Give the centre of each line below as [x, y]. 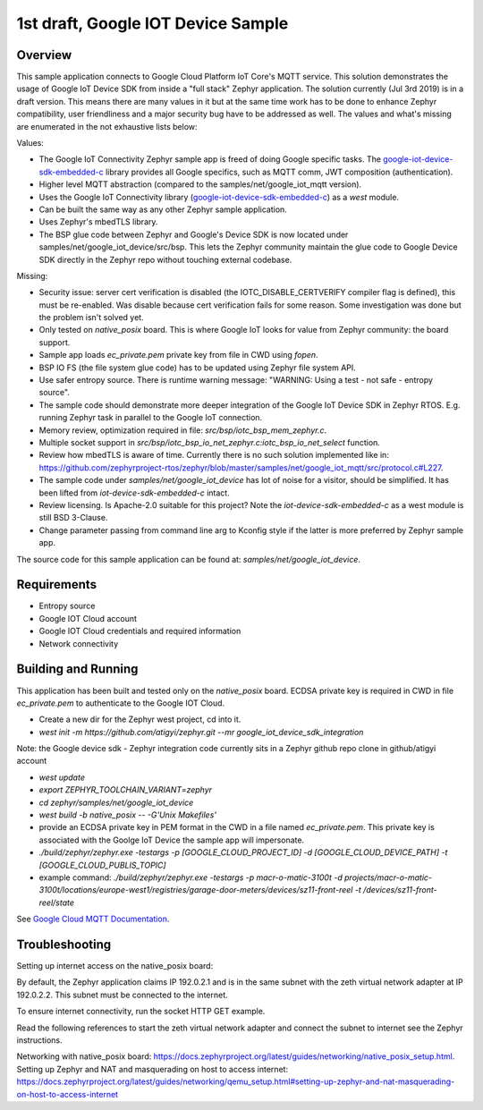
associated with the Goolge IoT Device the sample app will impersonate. [171, 840]
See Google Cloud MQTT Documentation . [93, 919]
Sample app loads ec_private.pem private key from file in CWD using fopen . [178, 355]
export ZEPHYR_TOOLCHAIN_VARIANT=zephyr [126, 790]
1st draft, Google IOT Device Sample [153, 23]
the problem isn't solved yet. [91, 318]
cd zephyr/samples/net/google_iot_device [116, 802]
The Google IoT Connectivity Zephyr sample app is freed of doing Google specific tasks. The [210, 159]
